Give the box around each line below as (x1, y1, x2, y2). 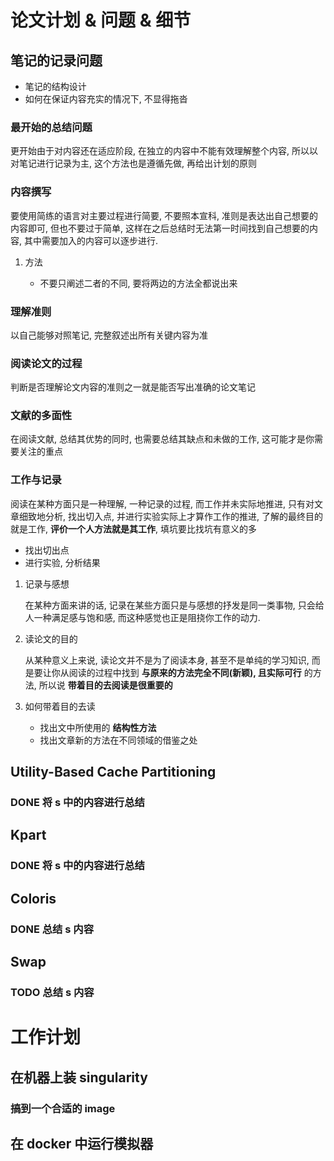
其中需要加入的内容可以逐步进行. (23, 234, 159, 246)
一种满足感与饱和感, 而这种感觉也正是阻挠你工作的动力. (33, 611, 261, 623)
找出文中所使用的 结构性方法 (39, 721, 157, 733)
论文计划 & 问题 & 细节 (10, 9, 192, 32)
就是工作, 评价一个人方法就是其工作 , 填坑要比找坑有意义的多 (10, 522, 257, 535)
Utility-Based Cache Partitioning (10, 764, 217, 781)
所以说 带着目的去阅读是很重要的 (38, 679, 173, 691)
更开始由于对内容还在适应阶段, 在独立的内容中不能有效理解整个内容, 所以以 (10, 145, 318, 157)
